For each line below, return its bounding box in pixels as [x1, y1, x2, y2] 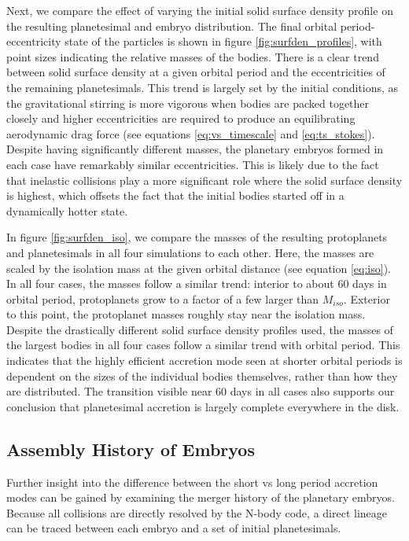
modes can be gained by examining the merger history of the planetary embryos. [6, 489, 395, 506]
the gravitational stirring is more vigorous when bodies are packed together [6, 94, 370, 111]
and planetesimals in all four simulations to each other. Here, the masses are [6, 244, 374, 260]
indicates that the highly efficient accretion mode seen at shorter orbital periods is [6, 352, 403, 369]
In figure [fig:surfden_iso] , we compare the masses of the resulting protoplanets [6, 229, 388, 245]
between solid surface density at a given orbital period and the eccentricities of [6, 64, 385, 80]
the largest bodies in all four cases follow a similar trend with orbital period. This [6, 337, 400, 353]
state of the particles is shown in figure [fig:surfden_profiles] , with [64, 33, 382, 50]
